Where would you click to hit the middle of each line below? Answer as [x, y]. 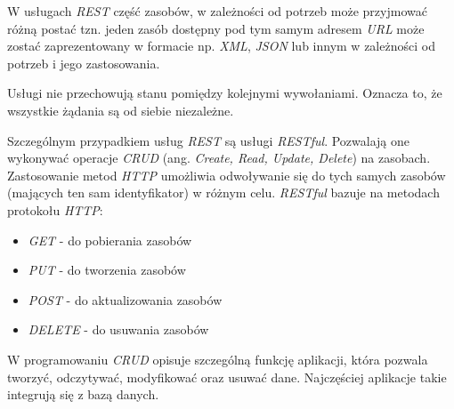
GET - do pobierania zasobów [110, 240]
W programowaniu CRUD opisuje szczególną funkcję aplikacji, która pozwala [218, 359]
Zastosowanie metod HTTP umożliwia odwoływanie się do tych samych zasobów [227, 175]
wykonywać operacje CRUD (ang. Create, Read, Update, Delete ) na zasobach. [219, 158]
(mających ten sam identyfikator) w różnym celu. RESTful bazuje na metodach [223, 192]
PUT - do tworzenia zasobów [107, 270]
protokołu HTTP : [55, 209]
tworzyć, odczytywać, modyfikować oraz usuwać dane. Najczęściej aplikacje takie [227, 377]
